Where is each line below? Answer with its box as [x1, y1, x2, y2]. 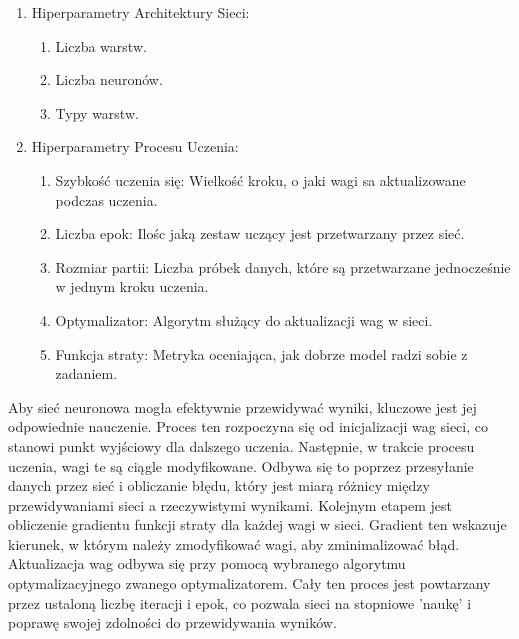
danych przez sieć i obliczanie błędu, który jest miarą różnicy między [8, 475, 430, 496]
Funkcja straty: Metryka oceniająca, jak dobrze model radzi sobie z [55, 343, 468, 364]
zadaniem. [55, 363, 118, 384]
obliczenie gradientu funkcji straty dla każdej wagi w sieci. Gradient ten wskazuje [8, 514, 507, 535]
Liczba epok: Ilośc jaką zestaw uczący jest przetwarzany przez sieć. [55, 223, 465, 244]
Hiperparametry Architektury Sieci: [31, 2, 250, 22]
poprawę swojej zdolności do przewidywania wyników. [8, 612, 337, 633]
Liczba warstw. [55, 35, 147, 56]
